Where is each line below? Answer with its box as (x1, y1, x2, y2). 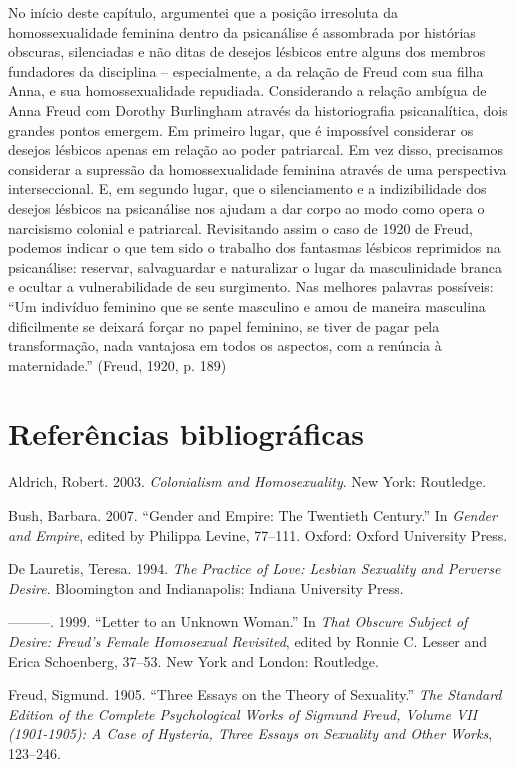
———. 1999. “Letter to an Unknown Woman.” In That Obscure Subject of (8, 611, 468, 632)
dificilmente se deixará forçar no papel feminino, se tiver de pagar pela (8, 315, 440, 336)
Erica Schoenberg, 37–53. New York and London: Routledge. (8, 650, 379, 671)
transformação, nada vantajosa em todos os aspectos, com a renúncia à (8, 335, 442, 356)
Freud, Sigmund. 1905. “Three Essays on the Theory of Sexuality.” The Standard (8, 684, 502, 705)
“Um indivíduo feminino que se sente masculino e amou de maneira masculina (8, 295, 486, 316)
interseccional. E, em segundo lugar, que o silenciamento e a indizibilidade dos (8, 178, 487, 199)
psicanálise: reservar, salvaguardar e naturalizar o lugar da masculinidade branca (8, 256, 502, 277)
